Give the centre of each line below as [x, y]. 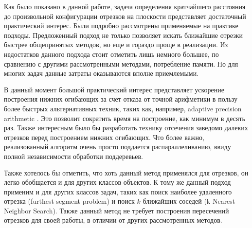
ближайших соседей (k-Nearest [189, 201]
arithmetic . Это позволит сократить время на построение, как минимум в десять [125, 118]
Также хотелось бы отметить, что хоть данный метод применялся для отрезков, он [126, 172]
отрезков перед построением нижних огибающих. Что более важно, [104, 137]
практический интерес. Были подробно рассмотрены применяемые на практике [121, 26]
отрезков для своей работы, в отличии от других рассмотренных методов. [113, 220]
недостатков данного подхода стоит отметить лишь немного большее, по [111, 54]
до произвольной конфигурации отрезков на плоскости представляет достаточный [125, 16]
